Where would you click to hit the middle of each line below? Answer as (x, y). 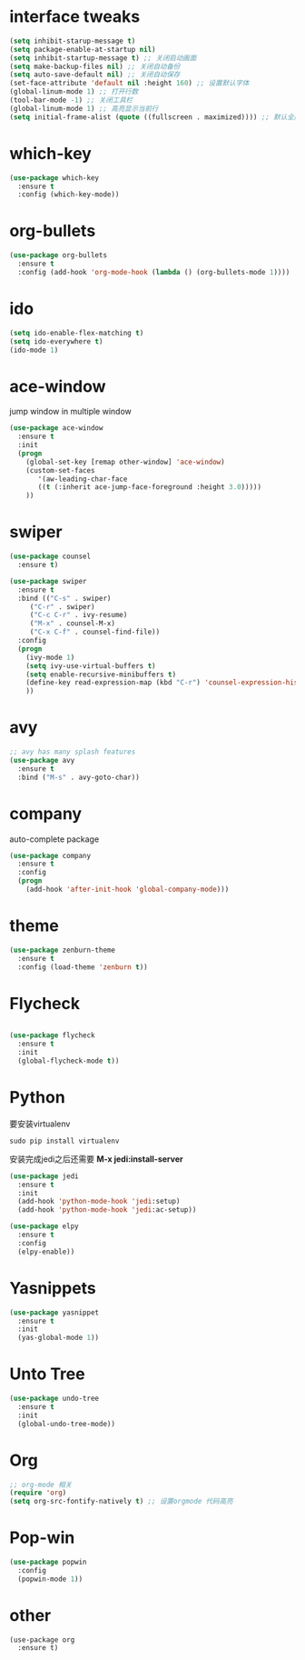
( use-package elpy (44, 1226)
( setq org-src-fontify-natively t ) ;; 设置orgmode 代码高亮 (121, 1502)
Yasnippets (53, 1288)
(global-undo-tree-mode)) (67, 1424)
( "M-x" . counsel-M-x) (73, 624)
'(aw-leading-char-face (83, 479)
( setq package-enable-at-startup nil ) (83, 49)
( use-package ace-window (56, 428)
